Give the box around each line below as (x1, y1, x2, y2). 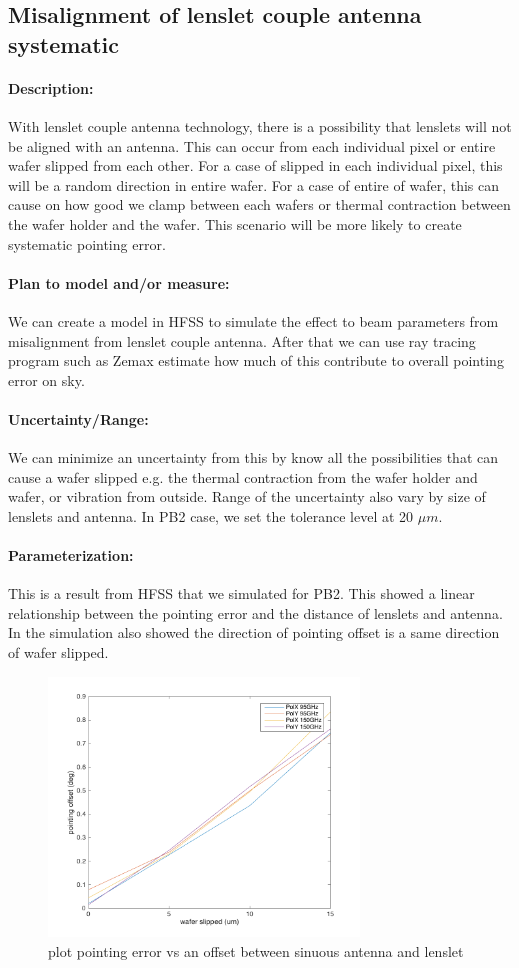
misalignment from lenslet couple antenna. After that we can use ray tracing (8, 330, 476, 351)
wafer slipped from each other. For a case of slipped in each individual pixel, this (8, 155, 503, 176)
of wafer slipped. (8, 642, 109, 663)
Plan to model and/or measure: (8, 272, 230, 293)
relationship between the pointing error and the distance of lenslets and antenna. (8, 602, 503, 623)
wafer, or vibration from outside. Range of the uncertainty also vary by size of (8, 486, 486, 507)
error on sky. (8, 369, 85, 390)
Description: (8, 77, 94, 98)
